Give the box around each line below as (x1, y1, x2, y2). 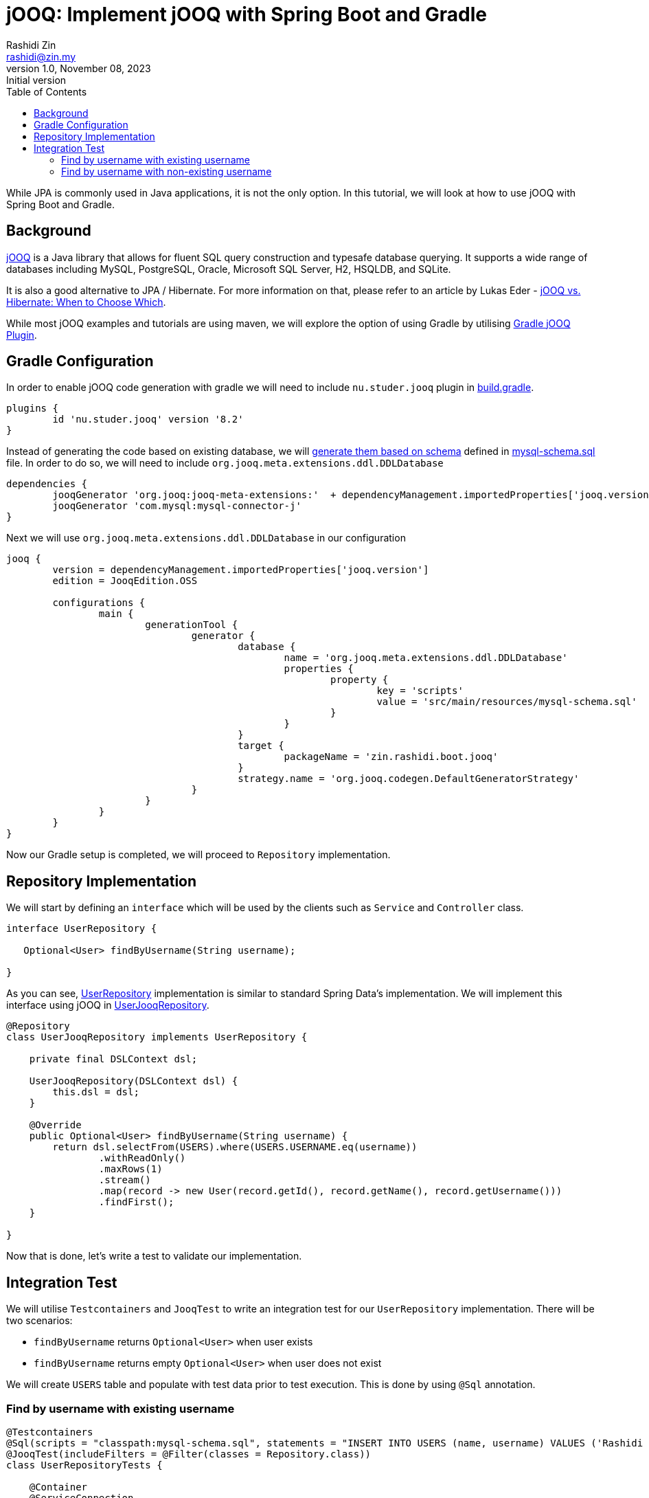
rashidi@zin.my (6, 50, 76, 63)
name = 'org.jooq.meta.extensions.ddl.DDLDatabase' (284, 652, 568, 664)
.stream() (98, 1174, 151, 1186)
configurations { (52, 597, 146, 609)
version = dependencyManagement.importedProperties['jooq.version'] (52, 564, 429, 576)
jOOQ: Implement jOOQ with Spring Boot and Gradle (6, 3, 488, 26)
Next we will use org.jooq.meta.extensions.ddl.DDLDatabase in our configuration (6, 532, 406, 544)
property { (330, 674, 389, 686)
